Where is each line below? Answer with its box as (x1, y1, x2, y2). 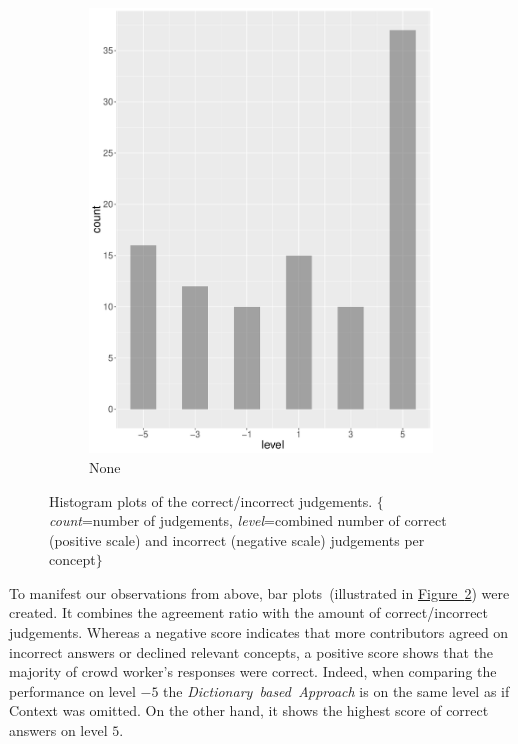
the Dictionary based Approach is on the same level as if (163, 680, 510, 701)
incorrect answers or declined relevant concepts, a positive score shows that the (9, 641, 494, 662)
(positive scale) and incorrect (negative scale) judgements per (49, 529, 425, 550)
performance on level (9, 680, 136, 701)
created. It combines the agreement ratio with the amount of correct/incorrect (9, 602, 489, 623)
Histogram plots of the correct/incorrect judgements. (49, 490, 373, 511)
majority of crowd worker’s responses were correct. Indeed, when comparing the (9, 661, 497, 682)
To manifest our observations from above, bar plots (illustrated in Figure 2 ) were (9, 582, 510, 603)
